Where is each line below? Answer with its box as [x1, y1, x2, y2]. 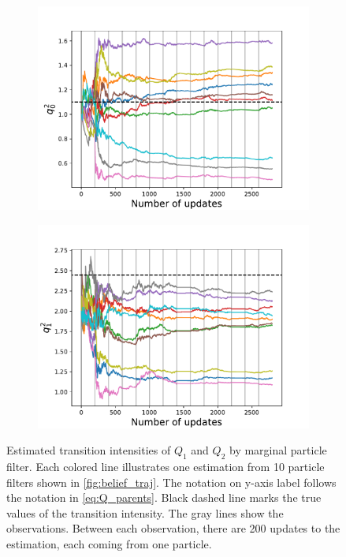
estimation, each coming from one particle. [6, 535, 212, 551]
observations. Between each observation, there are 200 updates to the [6, 520, 340, 536]
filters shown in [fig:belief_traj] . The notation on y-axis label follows [6, 473, 337, 490]
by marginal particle [229, 442, 327, 458]
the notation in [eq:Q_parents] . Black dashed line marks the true [6, 489, 322, 506]
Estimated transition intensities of [6, 442, 171, 458]
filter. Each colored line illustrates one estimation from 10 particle [6, 458, 325, 474]
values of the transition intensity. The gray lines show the [6, 504, 284, 521]
